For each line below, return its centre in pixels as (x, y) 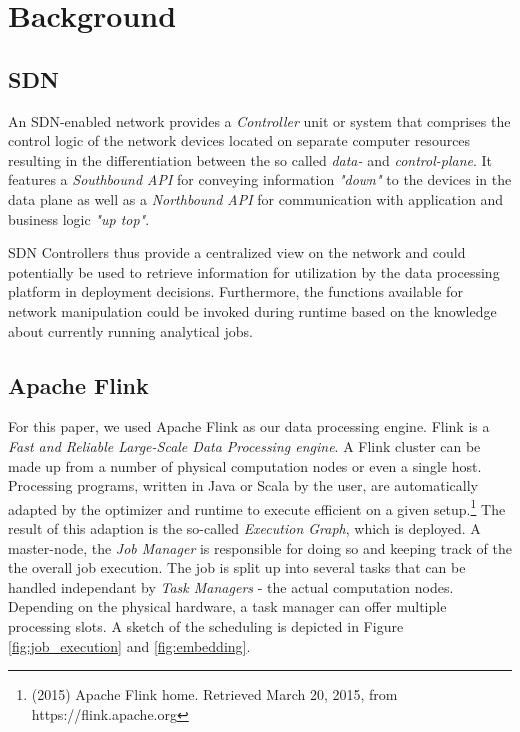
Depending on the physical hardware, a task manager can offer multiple (227, 606)
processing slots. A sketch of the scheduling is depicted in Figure (206, 625)
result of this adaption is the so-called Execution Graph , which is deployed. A (244, 527)
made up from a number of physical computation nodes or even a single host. (245, 465)
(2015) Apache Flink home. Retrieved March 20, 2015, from (214, 694)
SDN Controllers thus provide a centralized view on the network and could (237, 252)
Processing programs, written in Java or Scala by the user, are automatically (243, 485)
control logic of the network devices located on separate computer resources (239, 140)
